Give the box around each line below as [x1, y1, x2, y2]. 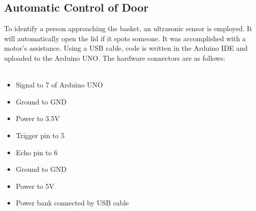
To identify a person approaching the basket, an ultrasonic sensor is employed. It [4, 23, 252, 34]
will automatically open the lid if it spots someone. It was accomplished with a [4, 33, 246, 43]
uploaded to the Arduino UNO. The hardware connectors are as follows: [4, 52, 225, 63]
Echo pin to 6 [16, 147, 58, 157]
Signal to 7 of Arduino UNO [16, 79, 103, 90]
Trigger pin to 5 [16, 130, 65, 140]
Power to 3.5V [16, 113, 60, 124]
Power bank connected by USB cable [16, 197, 129, 208]
